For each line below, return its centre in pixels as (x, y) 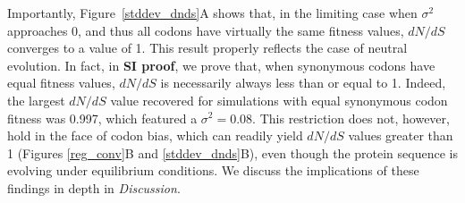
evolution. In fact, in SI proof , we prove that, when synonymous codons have (221, 65)
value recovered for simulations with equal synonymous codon (279, 100)
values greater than (401, 135)
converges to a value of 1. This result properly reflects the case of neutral (207, 48)
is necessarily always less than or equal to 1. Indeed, (303, 83)
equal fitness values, (61, 83)
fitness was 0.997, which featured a (102, 118)
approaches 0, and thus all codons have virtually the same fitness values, (206, 30)
